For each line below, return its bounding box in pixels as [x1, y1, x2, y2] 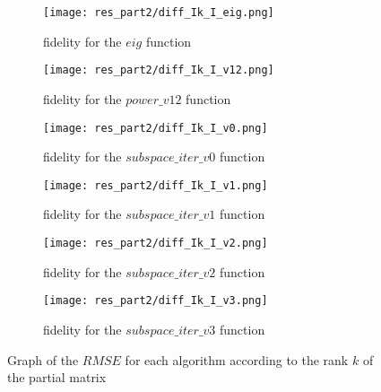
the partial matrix [7, 368, 107, 387]
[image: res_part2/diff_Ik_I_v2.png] [43, 237, 268, 249]
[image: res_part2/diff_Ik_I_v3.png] [43, 294, 268, 308]
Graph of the [7, 350, 79, 369]
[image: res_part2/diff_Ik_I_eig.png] [43, 6, 274, 19]
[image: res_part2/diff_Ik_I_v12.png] [43, 64, 274, 77]
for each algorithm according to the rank [125, 350, 349, 369]
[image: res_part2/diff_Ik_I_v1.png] [43, 179, 268, 192]
